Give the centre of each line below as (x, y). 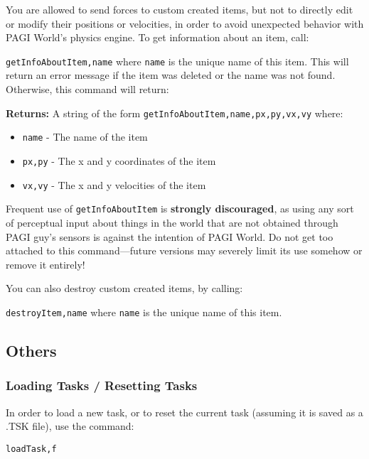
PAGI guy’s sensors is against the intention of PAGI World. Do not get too (170, 236)
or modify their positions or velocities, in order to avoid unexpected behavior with (185, 23)
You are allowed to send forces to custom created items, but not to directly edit (180, 9)
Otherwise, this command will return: (87, 89)
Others (31, 350)
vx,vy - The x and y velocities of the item (114, 184)
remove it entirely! (46, 264)
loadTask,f (31, 449)
